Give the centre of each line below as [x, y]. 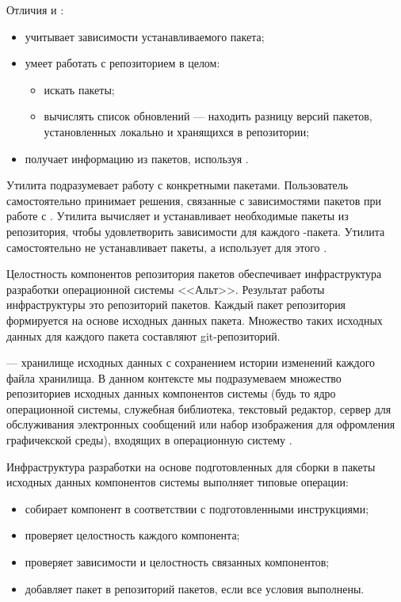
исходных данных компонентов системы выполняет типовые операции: [178, 482]
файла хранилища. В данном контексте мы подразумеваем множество [174, 377]
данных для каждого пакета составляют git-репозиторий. [143, 335]
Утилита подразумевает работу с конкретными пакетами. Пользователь [178, 185]
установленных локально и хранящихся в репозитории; [177, 131]
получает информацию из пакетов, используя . [137, 158]
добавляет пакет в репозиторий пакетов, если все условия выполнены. [195, 588]
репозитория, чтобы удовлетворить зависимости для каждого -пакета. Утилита [196, 231]
